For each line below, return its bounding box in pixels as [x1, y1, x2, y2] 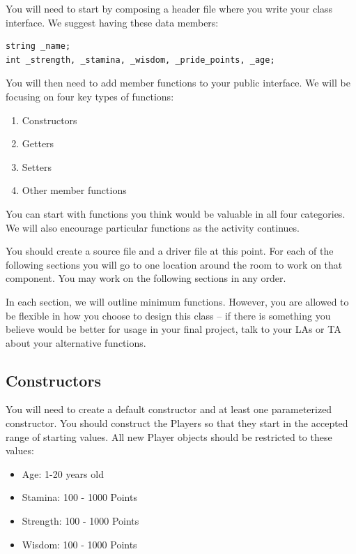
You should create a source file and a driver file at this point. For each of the [6, 244, 334, 258]
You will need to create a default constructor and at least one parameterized [6, 402, 332, 417]
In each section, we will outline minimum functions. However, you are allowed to [6, 294, 349, 308]
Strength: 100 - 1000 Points [22, 514, 139, 528]
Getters [22, 136, 54, 151]
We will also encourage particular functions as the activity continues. [6, 220, 300, 234]
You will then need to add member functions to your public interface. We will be [6, 75, 350, 90]
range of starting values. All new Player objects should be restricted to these [6, 429, 332, 444]
